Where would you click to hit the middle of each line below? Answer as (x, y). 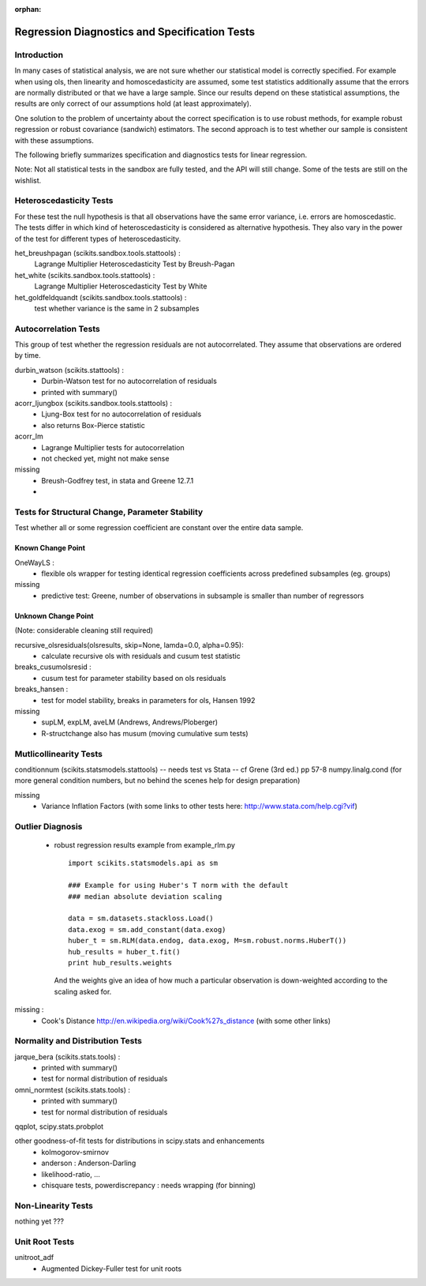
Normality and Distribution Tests (78, 1041)
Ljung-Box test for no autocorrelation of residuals (121, 414)
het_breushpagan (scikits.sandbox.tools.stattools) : (97, 253)
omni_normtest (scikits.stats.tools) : (72, 1089)
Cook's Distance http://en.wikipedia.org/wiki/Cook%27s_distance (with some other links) (186, 1021)
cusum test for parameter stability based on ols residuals (134, 678)
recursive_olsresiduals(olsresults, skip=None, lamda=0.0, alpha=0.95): (129, 645)
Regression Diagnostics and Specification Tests (135, 32)
